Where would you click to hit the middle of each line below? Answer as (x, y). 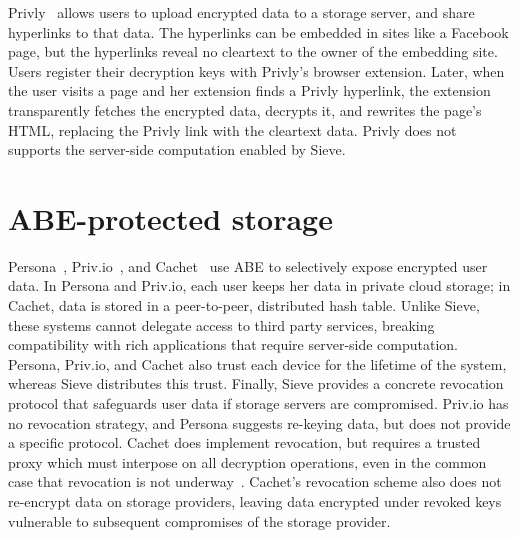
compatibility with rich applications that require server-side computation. (233, 344)
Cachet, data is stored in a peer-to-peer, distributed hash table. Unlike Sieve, (244, 305)
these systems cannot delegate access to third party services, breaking (221, 324)
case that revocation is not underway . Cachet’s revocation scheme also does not (255, 481)
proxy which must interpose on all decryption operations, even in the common (247, 461)
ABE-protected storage (170, 217)
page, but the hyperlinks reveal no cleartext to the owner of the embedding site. (253, 51)
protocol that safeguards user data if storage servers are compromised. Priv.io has (258, 403)
